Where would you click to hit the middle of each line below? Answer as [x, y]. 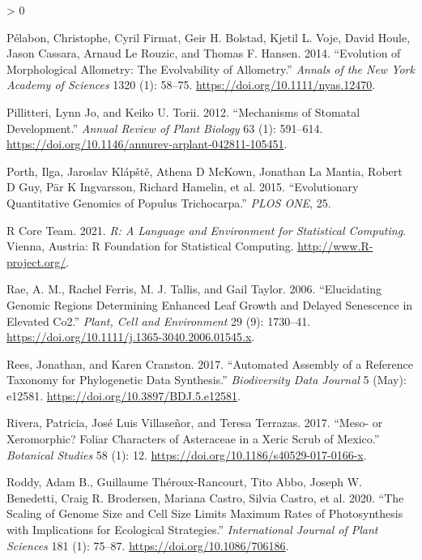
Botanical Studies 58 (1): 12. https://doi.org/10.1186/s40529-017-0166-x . [187, 454]
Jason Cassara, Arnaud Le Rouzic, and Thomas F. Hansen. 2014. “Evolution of [204, 53]
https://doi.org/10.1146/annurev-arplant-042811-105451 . [147, 144]
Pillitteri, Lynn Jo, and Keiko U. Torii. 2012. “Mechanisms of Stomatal [183, 111]
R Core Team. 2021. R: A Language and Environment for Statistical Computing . [206, 230]
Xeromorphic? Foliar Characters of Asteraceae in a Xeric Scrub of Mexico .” [193, 439]
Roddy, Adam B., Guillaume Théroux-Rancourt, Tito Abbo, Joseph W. [184, 482]
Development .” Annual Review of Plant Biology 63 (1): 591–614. [165, 128]
